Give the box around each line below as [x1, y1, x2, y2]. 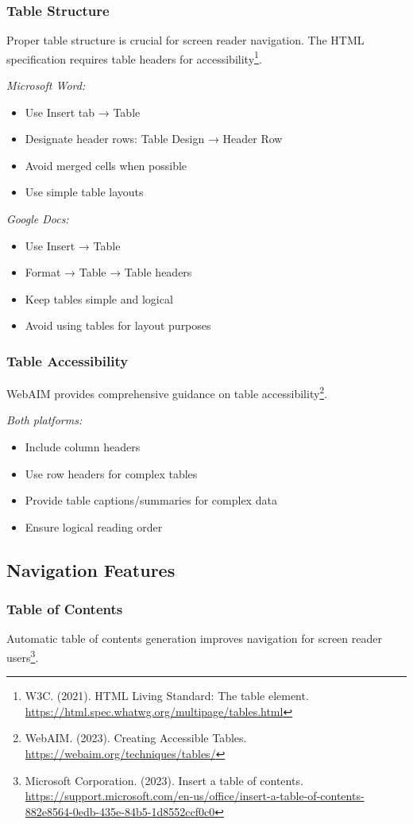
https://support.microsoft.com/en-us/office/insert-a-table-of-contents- [25, 787, 365, 804]
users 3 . [6, 647, 39, 665]
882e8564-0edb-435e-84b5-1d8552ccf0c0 [25, 803, 215, 819]
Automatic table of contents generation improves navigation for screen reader [6, 630, 382, 647]
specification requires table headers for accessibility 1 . [6, 48, 262, 67]
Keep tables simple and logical [25, 290, 173, 307]
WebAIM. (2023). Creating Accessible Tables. [25, 729, 247, 746]
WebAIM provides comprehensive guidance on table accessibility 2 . [6, 383, 328, 401]
